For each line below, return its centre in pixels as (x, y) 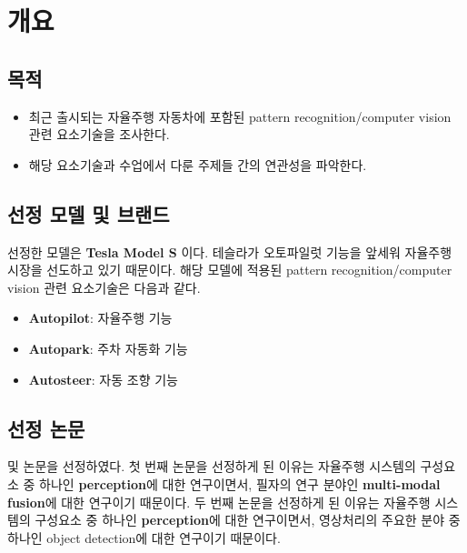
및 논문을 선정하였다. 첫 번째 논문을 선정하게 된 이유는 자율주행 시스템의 (212, 466)
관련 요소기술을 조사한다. (99, 134)
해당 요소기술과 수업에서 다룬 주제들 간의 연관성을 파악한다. (198, 164)
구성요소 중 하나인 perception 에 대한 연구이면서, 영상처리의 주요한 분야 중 (248, 520)
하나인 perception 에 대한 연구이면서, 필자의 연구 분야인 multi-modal (240, 483)
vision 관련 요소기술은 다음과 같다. (104, 287)
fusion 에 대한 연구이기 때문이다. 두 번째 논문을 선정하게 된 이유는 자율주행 (219, 502)
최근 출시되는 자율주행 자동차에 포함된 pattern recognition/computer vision (240, 116)
